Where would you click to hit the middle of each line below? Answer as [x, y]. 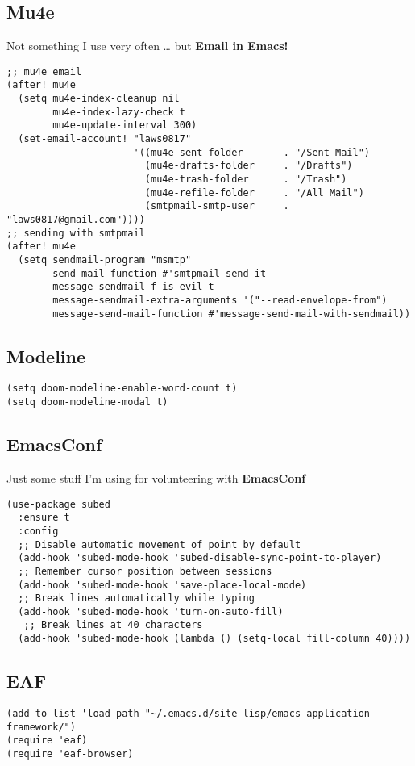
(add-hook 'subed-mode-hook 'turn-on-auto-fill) [151, 611]
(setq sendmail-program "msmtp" [105, 260]
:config [38, 531]
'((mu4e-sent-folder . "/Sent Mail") [252, 152]
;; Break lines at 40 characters [113, 625]
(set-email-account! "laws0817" [105, 139]
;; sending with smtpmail [76, 233]
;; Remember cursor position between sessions [145, 571]
